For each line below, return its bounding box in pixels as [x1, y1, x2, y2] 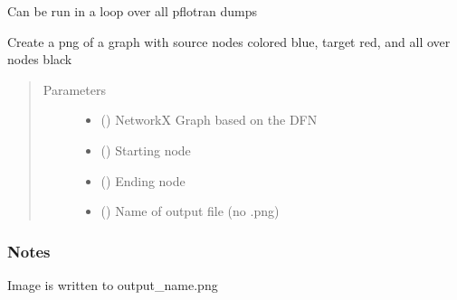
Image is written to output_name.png [7, 275, 218, 294]
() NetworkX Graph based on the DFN [100, 110, 318, 129]
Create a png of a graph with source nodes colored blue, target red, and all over [7, 32, 451, 51]
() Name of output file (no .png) [100, 202, 280, 220]
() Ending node [100, 171, 186, 190]
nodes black [7, 50, 72, 69]
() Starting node [100, 140, 191, 159]
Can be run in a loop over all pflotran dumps [7, 2, 257, 20]
